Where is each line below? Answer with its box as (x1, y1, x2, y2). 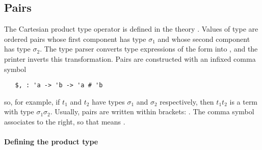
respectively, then (160, 96, 214, 107)
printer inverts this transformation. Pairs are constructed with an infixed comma (4, 53, 256, 64)
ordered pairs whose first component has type (4, 33, 146, 44)
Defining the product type (4, 136, 98, 147)
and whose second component (158, 33, 250, 44)
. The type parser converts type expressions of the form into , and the (40, 43, 258, 54)
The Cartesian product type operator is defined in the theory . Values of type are (4, 23, 258, 34)
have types (92, 96, 125, 107)
